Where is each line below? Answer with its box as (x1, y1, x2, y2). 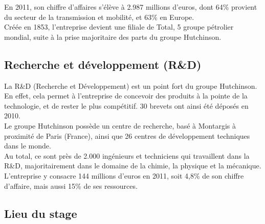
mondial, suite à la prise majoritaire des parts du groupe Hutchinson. (4, 31, 222, 42)
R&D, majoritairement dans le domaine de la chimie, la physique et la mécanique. (4, 160, 261, 171)
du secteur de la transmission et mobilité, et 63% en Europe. (4, 11, 194, 22)
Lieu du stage (4, 205, 77, 221)
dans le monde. (4, 140, 51, 151)
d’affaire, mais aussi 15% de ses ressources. (4, 180, 138, 191)
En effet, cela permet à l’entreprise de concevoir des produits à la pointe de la (4, 90, 248, 101)
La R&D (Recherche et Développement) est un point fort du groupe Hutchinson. (4, 80, 257, 91)
